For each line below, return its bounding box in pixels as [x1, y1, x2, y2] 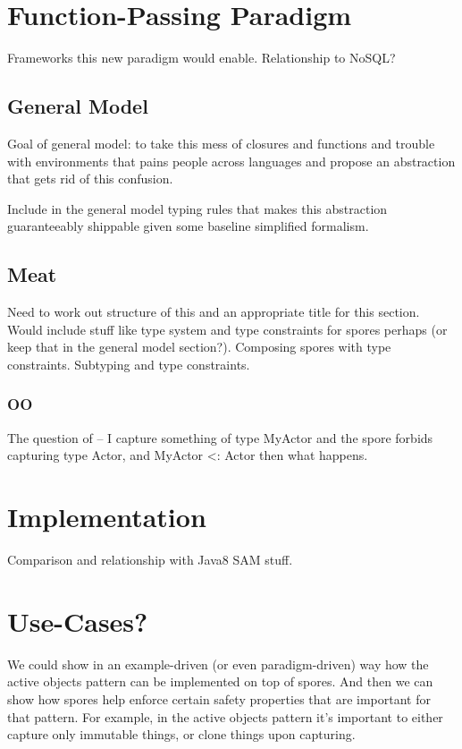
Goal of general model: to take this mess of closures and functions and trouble [7, 133, 435, 152]
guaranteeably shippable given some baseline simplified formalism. [7, 217, 369, 235]
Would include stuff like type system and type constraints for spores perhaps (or [7, 319, 448, 338]
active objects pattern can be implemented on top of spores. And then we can [7, 672, 433, 691]
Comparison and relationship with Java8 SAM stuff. [7, 550, 293, 568]
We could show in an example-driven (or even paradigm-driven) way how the [7, 654, 429, 673]
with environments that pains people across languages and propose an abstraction [7, 151, 456, 170]
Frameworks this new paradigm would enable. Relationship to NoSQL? [7, 48, 396, 67]
